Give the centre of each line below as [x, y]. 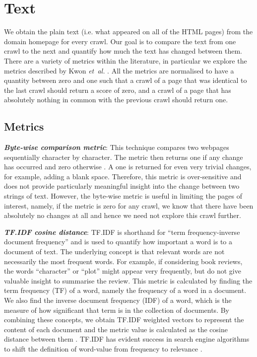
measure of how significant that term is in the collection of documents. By [117, 310]
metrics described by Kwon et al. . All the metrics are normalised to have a [119, 70]
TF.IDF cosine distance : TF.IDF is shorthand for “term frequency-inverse [122, 232]
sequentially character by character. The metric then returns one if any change [124, 157]
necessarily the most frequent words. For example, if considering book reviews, [123, 261]
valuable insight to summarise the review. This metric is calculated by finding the [128, 280]
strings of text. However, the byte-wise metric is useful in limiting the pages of [123, 196]
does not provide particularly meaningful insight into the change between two [122, 186]
